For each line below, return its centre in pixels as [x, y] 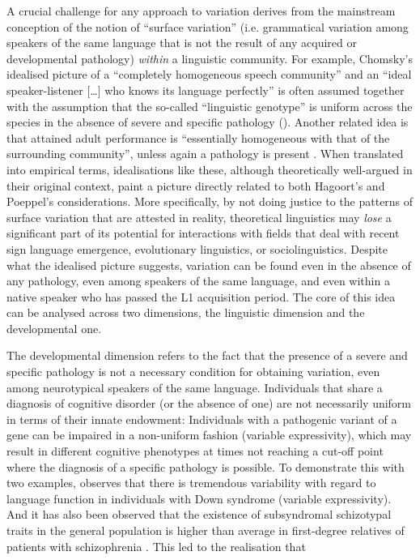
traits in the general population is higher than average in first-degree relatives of [206, 530]
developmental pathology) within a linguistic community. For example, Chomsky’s [210, 58]
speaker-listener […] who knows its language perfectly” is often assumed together [206, 90]
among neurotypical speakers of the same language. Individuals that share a [195, 387]
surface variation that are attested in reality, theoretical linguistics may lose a [199, 217]
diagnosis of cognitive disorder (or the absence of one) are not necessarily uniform [209, 403]
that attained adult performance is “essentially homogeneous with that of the [198, 137]
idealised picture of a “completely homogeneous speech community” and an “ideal [209, 74]
